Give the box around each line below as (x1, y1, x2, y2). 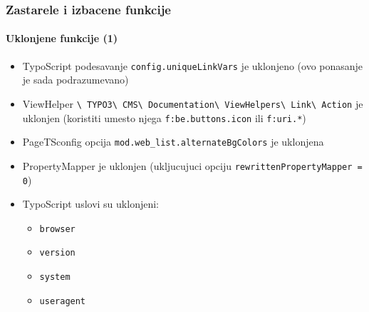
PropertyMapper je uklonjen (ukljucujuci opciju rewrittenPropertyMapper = (22, 158, 363, 173)
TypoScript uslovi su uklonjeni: (22, 196, 159, 211)
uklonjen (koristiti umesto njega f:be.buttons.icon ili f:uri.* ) (22, 110, 306, 125)
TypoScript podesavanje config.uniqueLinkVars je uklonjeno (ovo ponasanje (22, 58, 363, 73)
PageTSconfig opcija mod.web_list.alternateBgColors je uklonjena (22, 134, 324, 149)
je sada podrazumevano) (22, 72, 129, 87)
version (39, 248, 76, 258)
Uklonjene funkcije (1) (6, 31, 118, 46)
